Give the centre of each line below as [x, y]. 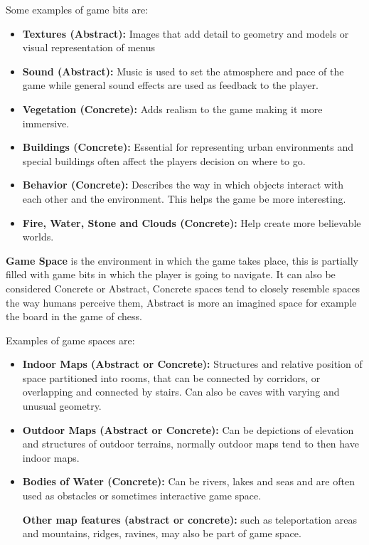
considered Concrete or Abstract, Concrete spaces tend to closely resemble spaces [183, 288]
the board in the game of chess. [74, 316]
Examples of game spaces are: [70, 340]
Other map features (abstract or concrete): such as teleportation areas [189, 519]
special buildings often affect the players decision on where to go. [164, 160]
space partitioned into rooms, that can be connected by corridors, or [171, 377]
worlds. [38, 237]
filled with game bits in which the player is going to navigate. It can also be [171, 274]
